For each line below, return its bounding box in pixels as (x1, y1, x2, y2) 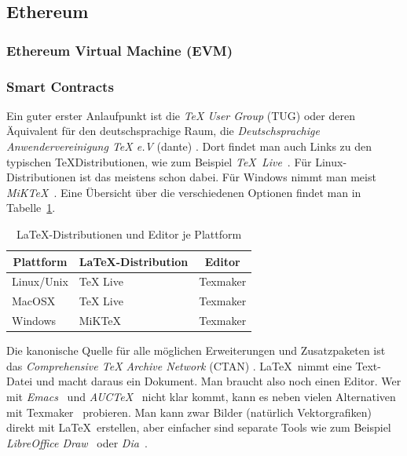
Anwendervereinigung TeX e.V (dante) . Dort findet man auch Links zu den (6, 138, 372, 155)
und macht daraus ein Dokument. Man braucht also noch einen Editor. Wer (35, 373, 401, 389)
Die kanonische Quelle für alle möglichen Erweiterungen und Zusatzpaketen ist (6, 342, 386, 359)
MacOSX (12, 293, 56, 309)
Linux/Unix (12, 273, 68, 290)
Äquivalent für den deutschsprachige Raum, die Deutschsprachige (6, 122, 320, 139)
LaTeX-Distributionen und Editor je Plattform (16, 226, 242, 242)
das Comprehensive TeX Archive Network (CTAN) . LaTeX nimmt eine (6, 357, 352, 374)
